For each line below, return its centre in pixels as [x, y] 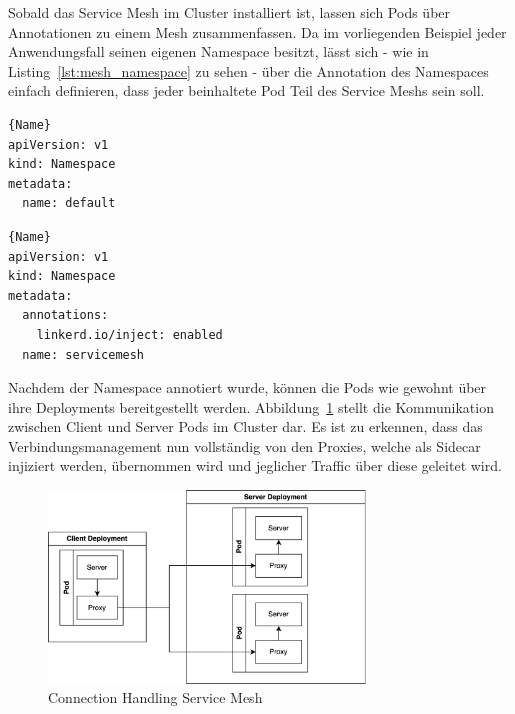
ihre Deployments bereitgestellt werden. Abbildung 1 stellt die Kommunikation [251, 406]
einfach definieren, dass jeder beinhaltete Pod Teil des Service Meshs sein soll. [246, 90]
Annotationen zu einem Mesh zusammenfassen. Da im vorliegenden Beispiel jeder [257, 31]
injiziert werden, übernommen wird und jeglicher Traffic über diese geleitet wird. [255, 465]
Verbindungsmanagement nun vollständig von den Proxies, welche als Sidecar [244, 445]
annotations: [65, 315]
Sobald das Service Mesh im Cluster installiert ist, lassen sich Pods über [229, 12]
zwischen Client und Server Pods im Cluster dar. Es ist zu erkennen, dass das [245, 426]
